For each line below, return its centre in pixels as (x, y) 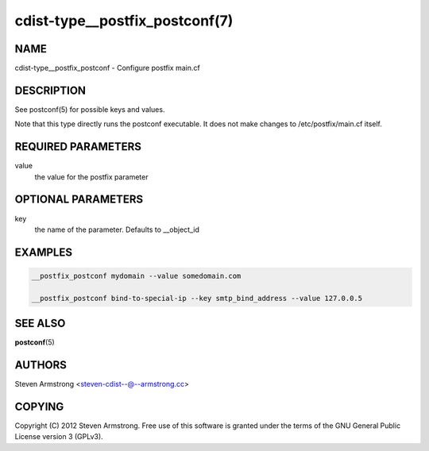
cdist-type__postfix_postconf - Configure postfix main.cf (107, 68)
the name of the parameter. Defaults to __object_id (117, 229)
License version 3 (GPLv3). (59, 437)
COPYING (39, 406)
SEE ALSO (40, 324)
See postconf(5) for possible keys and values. (90, 109)
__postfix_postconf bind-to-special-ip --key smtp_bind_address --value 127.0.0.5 (197, 298)
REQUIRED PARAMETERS (78, 147)
